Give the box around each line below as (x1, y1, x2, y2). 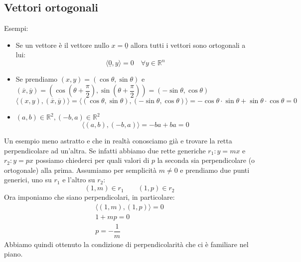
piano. (4, 249, 23, 259)
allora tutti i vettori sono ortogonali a (130, 39, 246, 50)
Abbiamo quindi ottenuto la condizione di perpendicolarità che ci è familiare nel (4, 239, 249, 249)
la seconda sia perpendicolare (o (157, 155, 255, 165)
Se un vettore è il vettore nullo (15, 39, 109, 50)
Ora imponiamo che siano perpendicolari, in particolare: (4, 192, 175, 202)
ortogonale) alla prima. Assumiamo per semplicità (4, 164, 157, 175)
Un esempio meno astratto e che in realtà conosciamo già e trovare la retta (4, 135, 232, 146)
